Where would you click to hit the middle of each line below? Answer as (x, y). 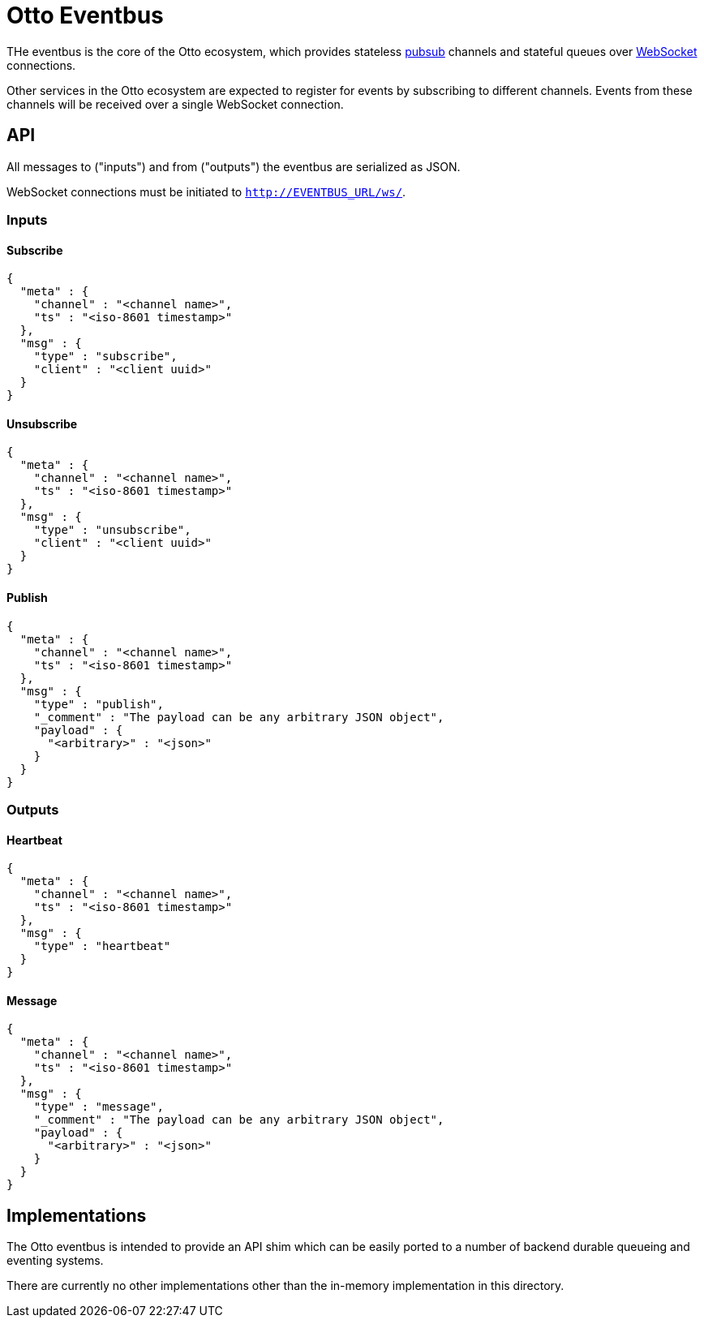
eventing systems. (55, 1261)
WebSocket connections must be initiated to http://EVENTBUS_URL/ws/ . (206, 191)
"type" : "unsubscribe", (112, 530)
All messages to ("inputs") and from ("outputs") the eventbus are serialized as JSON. (234, 166)
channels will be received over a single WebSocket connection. (175, 104)
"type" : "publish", (99, 704)
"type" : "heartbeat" (102, 946)
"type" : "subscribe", (105, 357)
